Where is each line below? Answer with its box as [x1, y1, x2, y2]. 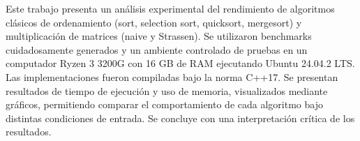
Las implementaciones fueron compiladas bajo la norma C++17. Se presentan [6, 69, 338, 84]
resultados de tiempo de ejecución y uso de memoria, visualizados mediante [6, 83, 328, 98]
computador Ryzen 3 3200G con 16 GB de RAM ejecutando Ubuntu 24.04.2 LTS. [6, 56, 355, 70]
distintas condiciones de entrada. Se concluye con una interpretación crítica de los [6, 110, 355, 125]
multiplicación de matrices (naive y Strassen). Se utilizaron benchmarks [6, 29, 312, 43]
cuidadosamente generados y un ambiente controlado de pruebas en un [6, 42, 308, 57]
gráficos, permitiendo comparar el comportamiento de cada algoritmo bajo [6, 97, 323, 112]
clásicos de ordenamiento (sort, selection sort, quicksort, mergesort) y [6, 15, 302, 29]
